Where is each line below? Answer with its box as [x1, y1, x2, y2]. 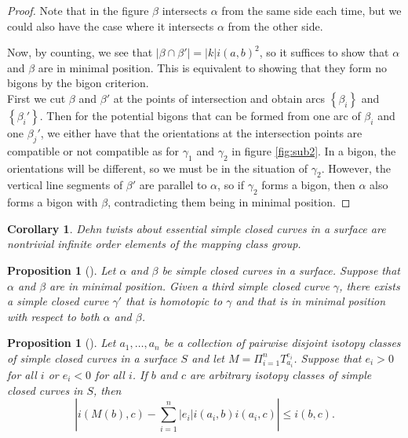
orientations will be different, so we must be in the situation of [7, 159, 308, 176]
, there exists [339, 277, 400, 294]
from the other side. [228, 17, 323, 34]
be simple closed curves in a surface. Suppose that [162, 261, 400, 278]
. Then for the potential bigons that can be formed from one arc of [39, 107, 361, 123]
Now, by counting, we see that [7, 44, 153, 60]
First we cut [7, 89, 66, 106]
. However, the [321, 159, 391, 176]
